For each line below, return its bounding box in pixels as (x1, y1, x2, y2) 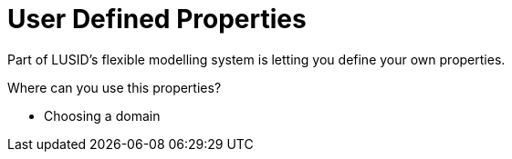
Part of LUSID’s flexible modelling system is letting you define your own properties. (7, 51, 506, 67)
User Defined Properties (7, 4, 307, 35)
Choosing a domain (44, 107, 161, 124)
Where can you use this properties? (7, 79, 222, 95)
